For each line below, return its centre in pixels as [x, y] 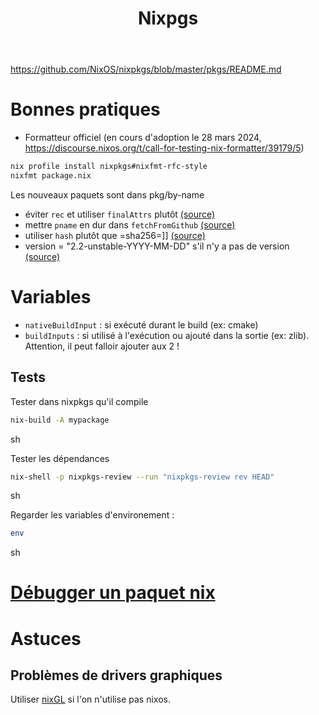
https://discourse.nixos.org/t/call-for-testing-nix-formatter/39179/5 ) [164, 148]
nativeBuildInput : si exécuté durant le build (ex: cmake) [141, 324]
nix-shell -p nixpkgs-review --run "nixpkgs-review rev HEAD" [142, 477]
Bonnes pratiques [85, 109]
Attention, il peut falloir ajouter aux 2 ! [102, 346]
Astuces [46, 638]
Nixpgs [168, 18]
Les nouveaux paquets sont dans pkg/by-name [107, 194]
